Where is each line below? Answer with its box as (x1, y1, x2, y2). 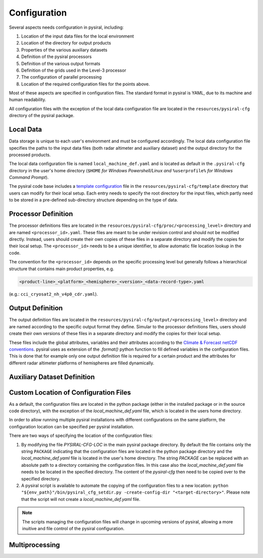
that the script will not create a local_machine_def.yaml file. (21, 496, 141, 502)
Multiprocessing (9, 540, 60, 549)
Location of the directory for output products (21, 40, 112, 46)
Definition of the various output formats (21, 60, 101, 66)
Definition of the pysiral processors (21, 54, 92, 60)
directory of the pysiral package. (9, 113, 75, 119)
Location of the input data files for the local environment (21, 33, 134, 39)
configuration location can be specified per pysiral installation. (9, 423, 134, 429)
